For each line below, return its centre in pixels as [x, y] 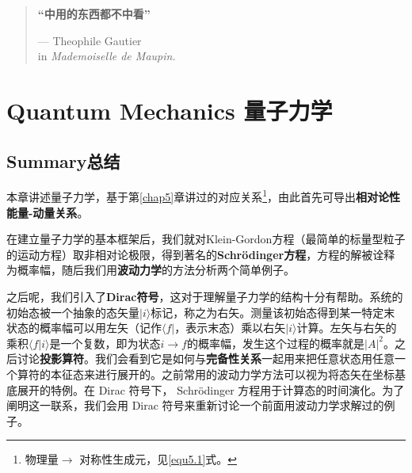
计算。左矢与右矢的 [347, 328]
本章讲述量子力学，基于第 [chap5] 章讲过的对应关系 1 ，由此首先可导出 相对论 [198, 196]
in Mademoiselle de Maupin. [107, 56]
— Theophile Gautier [90, 40]
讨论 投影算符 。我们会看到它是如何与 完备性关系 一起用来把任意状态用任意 [206, 359]
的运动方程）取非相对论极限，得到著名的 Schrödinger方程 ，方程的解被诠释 [201, 254]
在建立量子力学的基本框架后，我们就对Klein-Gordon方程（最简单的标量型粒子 [206, 239]
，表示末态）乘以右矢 [230, 328]
